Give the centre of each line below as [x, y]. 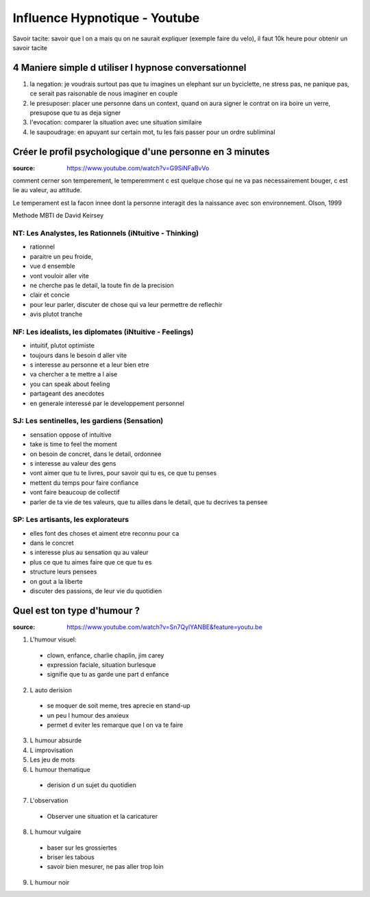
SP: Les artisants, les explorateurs [71, 520]
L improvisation [51, 750]
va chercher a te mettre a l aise [74, 374]
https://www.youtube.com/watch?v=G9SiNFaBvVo [138, 168]
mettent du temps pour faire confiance [84, 482]
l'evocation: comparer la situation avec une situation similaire [116, 122]
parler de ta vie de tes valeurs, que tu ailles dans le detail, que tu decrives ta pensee [149, 502]
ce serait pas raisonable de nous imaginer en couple [104, 93]
